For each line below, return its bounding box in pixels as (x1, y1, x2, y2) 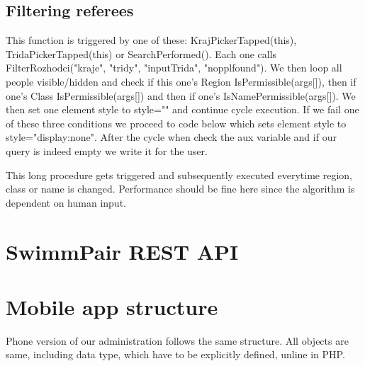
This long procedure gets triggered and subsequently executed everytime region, (6, 167, 352, 182)
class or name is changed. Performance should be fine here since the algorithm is (6, 181, 355, 196)
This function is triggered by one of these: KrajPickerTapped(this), (6, 33, 297, 47)
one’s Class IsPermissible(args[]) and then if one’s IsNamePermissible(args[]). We (6, 88, 356, 103)
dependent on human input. (6, 195, 126, 210)
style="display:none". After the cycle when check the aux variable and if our (6, 130, 337, 144)
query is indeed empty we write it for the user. (6, 143, 208, 158)
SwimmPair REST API (6, 236, 239, 265)
